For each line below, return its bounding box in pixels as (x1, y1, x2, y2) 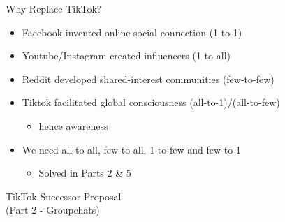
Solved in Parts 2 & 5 (38, 165, 131, 180)
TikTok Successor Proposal (6, 188, 122, 203)
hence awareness (38, 118, 108, 133)
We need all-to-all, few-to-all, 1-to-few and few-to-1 (22, 142, 241, 156)
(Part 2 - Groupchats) (6, 202, 100, 217)
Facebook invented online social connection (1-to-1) (22, 24, 242, 39)
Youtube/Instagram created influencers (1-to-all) (22, 48, 231, 63)
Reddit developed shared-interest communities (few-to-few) (22, 71, 275, 86)
